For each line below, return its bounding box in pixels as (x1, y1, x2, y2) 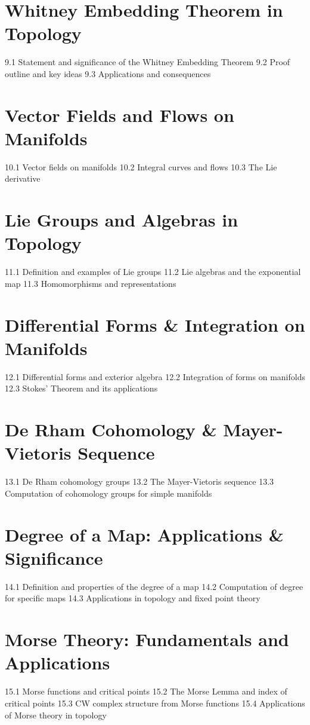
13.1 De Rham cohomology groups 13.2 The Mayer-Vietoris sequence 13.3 (5, 475, 274, 488)
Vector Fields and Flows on (5, 102, 234, 127)
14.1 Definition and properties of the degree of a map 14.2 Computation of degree (5, 580, 303, 592)
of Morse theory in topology (5, 708, 107, 721)
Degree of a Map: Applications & (5, 522, 284, 546)
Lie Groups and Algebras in (5, 207, 238, 232)
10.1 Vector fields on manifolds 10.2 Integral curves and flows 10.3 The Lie (5, 160, 277, 173)
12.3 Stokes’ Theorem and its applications (5, 382, 158, 394)
